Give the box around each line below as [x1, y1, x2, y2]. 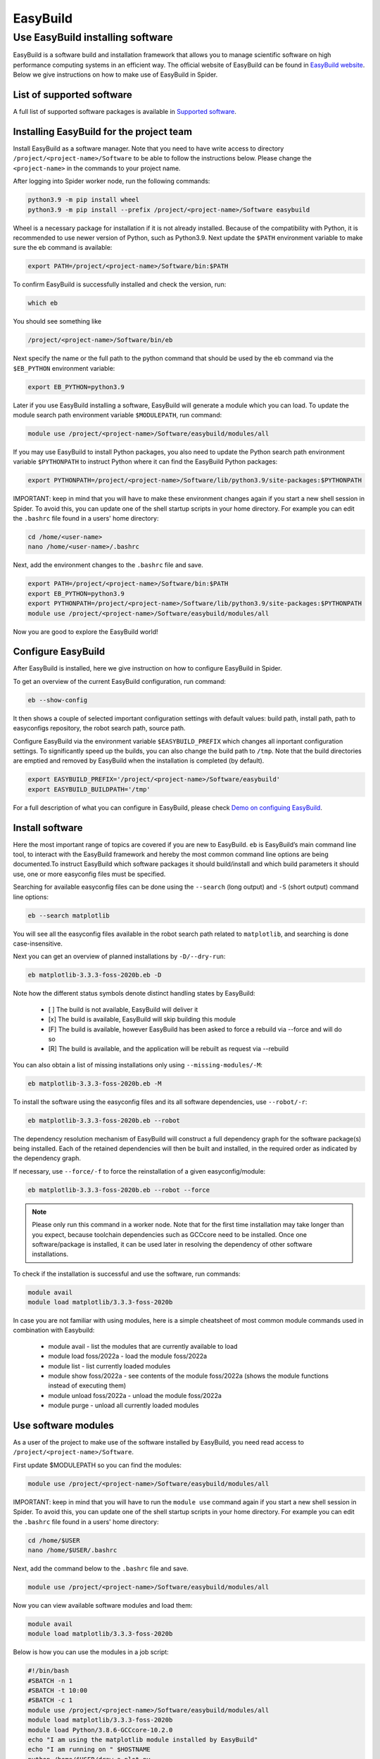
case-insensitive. [13, 939, 63, 948]
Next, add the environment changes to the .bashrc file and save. [13, 561, 203, 569]
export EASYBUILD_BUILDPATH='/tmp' [27, 785, 151, 793]
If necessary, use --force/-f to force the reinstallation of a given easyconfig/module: [13, 1167, 266, 1175]
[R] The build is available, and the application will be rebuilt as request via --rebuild [48, 1045, 289, 1053]
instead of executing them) [48, 1381, 127, 1390]
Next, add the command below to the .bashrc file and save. [13, 1564, 189, 1573]
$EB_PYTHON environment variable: [13, 364, 115, 372]
